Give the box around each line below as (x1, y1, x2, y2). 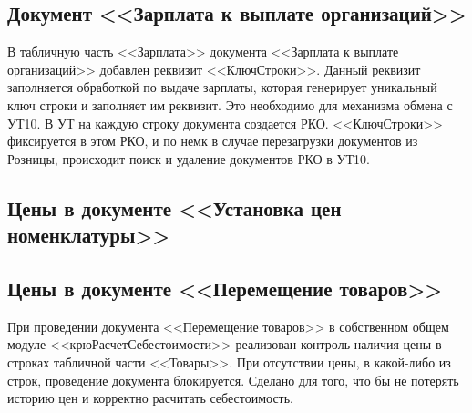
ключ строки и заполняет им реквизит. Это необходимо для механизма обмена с (7, 95, 453, 114)
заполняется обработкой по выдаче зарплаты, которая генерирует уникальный (7, 77, 437, 97)
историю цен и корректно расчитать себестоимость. (7, 388, 294, 408)
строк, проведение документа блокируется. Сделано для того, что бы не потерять (7, 370, 459, 389)
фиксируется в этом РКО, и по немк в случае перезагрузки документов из (7, 131, 418, 150)
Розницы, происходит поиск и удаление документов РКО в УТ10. (7, 149, 370, 168)
